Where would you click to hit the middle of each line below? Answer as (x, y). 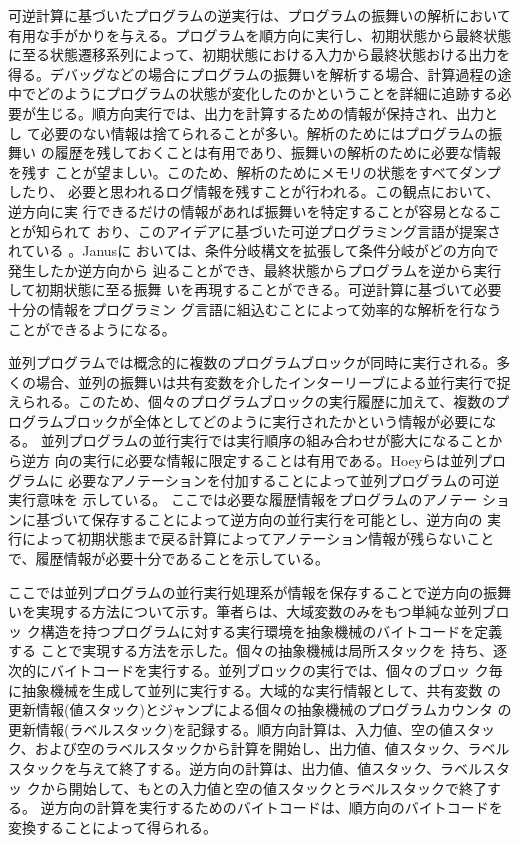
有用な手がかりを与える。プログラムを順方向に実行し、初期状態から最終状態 (260, 34)
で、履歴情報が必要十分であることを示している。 (168, 558)
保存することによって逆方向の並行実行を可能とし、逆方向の (287, 518)
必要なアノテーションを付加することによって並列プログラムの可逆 (284, 479)
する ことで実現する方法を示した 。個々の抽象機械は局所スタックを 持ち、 (250, 650)
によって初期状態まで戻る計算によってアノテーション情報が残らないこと (258, 538)
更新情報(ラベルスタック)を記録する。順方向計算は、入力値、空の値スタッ (251, 728)
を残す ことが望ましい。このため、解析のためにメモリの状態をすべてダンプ (254, 171)
